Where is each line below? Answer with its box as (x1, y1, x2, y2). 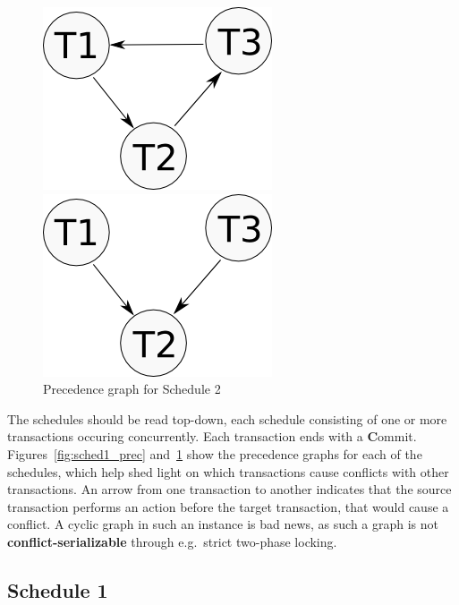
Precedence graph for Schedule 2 (43, 379, 221, 398)
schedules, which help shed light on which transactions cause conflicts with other (7, 462, 449, 481)
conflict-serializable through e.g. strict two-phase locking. (7, 532, 337, 550)
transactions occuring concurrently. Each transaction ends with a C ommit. (7, 427, 417, 446)
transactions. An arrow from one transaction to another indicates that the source (7, 480, 452, 498)
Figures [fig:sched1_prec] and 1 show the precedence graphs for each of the (7, 444, 422, 463)
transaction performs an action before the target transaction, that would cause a (7, 497, 449, 516)
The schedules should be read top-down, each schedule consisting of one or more (7, 409, 447, 428)
